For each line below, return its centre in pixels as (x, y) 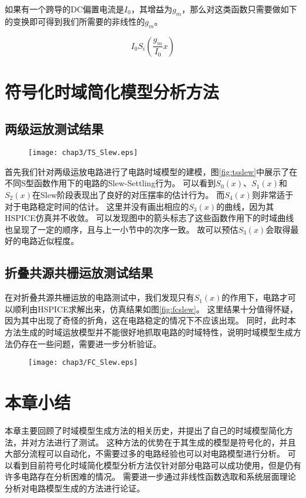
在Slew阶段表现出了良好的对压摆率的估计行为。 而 (128, 195)
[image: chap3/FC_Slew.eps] (83, 363)
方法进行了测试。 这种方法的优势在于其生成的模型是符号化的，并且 (167, 442)
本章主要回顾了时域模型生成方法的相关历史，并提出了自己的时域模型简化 (145, 430)
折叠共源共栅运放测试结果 (79, 273)
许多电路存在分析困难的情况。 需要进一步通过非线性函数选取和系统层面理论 (150, 476)
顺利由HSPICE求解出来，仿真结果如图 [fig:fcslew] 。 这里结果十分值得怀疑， (155, 309)
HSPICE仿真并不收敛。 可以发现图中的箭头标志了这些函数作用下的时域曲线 (149, 218)
